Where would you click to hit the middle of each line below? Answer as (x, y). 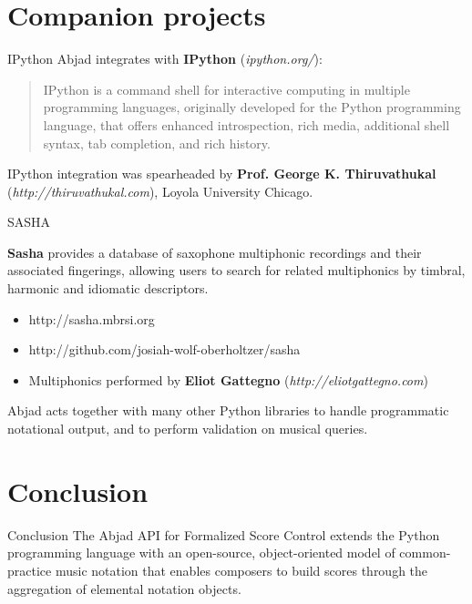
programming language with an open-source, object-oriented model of (201, 553)
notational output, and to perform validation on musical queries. (188, 429)
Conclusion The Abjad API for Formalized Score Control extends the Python (224, 534)
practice (30, 570)
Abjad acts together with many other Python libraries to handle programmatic (228, 410)
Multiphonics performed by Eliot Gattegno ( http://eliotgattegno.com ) (228, 379)
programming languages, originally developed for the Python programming (252, 107)
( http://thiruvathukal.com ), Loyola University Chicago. (160, 191)
